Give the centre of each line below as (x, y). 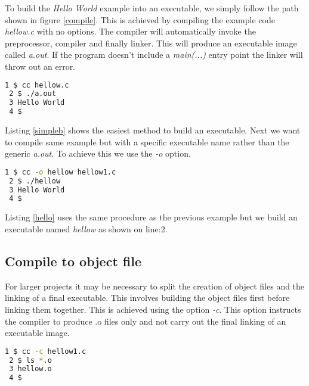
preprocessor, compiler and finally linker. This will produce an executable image (151, 43)
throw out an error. (40, 66)
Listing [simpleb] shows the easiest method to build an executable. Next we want (153, 130)
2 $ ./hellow (35, 181)
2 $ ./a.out (33, 94)
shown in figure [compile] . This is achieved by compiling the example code (140, 19)
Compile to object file (73, 261)
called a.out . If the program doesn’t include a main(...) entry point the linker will (154, 55)
